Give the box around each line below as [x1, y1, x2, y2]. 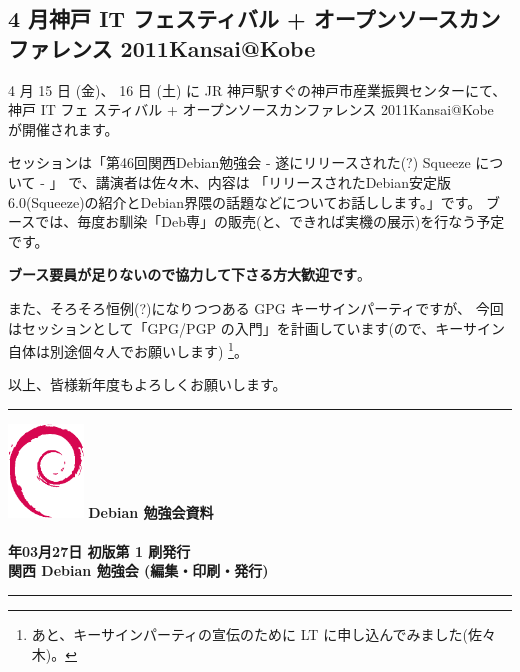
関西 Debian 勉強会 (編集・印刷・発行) [8, 560, 269, 581]
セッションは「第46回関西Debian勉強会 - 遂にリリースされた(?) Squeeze [8, 152, 471, 173]
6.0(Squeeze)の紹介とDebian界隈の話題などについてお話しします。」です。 [8, 191, 482, 212]
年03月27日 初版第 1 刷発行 [8, 540, 191, 561]
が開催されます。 [8, 118, 119, 139]
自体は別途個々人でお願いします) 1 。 [8, 338, 248, 361]
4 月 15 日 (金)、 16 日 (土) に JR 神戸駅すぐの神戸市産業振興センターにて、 [8, 79, 507, 100]
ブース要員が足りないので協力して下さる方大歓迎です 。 [8, 264, 371, 285]
